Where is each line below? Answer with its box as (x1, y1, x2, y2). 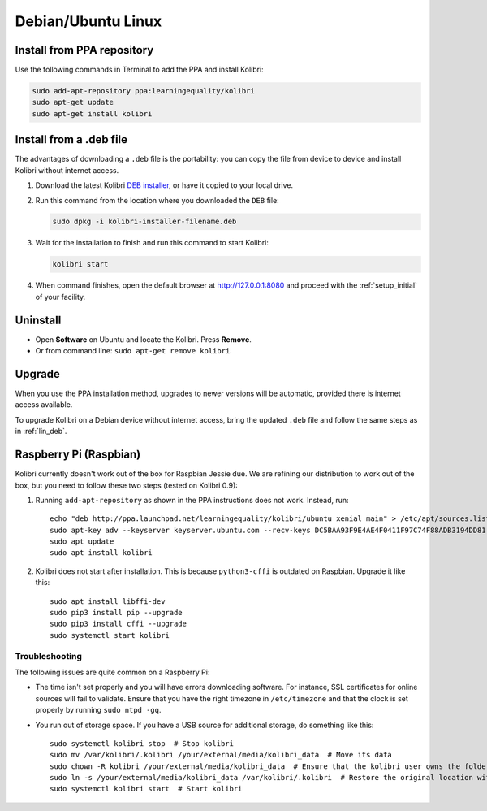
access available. (15, 400, 73, 410)
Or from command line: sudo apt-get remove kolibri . (35, 346, 233, 356)
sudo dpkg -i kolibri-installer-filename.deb (52, 217, 237, 227)
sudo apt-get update (32, 98, 114, 107)
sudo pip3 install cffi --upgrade (50, 619, 187, 629)
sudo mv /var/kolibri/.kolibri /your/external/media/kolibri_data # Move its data (50, 750, 393, 760)
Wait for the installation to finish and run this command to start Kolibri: (35, 238, 269, 248)
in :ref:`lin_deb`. (15, 427, 67, 436)
